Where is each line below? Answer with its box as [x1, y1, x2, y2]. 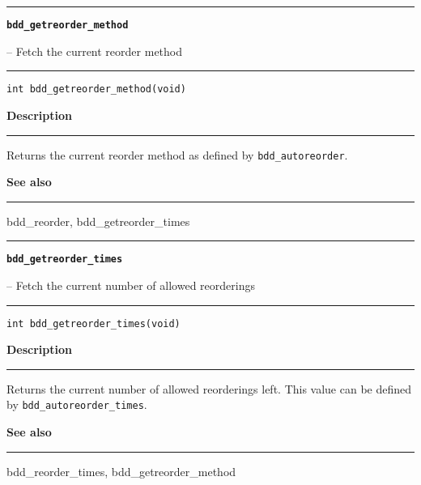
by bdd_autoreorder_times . [6, 396, 147, 413]
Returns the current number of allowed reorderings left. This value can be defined [6, 380, 412, 397]
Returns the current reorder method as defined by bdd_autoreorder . [6, 146, 348, 163]
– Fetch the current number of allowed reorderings [6, 277, 255, 293]
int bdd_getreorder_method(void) [6, 83, 186, 96]
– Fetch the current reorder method [6, 42, 182, 59]
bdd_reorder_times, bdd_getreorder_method [6, 462, 236, 479]
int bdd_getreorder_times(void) [6, 317, 181, 330]
